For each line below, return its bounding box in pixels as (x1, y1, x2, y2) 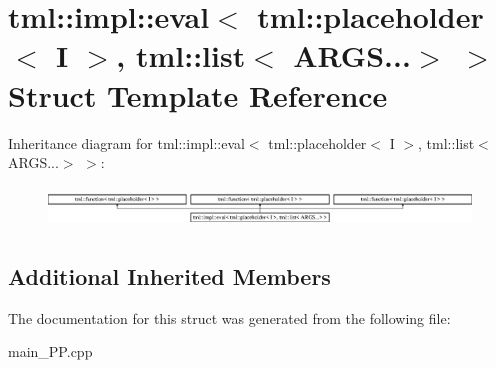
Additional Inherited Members (8, 260, 331, 291)
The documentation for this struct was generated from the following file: (8, 307, 451, 328)
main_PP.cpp (8, 341, 93, 362)
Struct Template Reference (8, 74, 388, 115)
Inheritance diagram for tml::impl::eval (8, 132, 245, 153)
